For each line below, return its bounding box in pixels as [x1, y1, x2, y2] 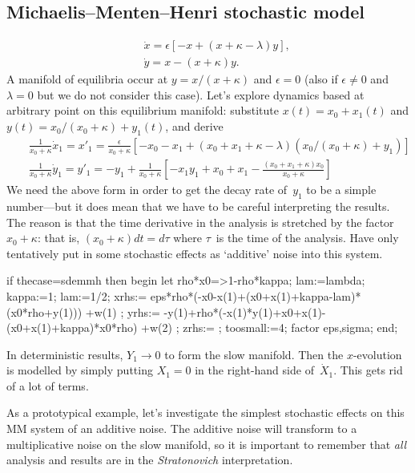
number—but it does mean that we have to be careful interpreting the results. [6, 197, 390, 214]
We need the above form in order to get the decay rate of [6, 181, 288, 198]
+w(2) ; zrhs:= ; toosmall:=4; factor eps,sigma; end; [141, 319, 398, 336]
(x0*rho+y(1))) [6, 303, 83, 320]
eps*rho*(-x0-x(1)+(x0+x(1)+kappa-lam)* [150, 287, 361, 304]
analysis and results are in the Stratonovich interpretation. [6, 451, 293, 468]
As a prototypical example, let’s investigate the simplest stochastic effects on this [6, 404, 405, 421]
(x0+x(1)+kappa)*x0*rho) [6, 319, 138, 336]
